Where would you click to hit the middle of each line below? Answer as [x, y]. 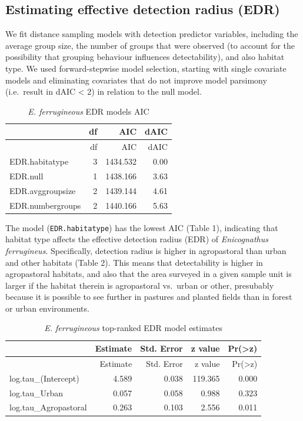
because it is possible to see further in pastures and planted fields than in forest [149, 297]
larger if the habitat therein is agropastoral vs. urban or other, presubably [140, 285]
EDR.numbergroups [45, 205]
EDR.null [26, 176]
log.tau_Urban [36, 392]
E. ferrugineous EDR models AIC [89, 111]
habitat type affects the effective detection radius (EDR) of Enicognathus [137, 239]
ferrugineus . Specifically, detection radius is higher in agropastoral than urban [146, 250]
